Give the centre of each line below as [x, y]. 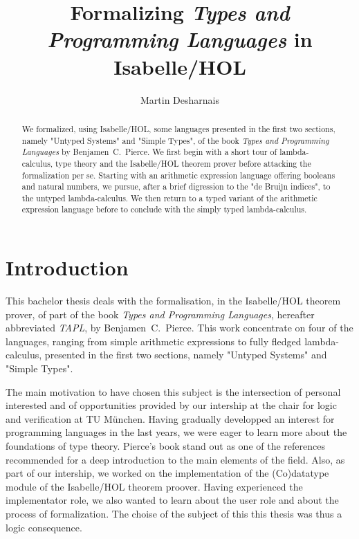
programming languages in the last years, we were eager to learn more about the [176, 432]
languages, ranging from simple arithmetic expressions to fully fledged [154, 341]
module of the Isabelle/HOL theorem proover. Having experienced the [154, 486]
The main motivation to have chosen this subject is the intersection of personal [173, 391]
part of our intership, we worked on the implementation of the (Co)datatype [167, 473]
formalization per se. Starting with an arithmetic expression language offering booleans [178, 175]
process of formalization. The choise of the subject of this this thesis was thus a [174, 513]
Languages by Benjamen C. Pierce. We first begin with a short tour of [149, 152]
